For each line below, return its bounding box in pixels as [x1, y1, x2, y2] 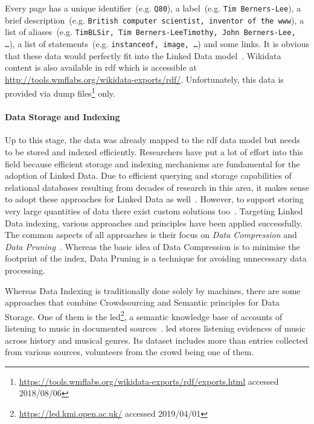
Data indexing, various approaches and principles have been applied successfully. [5, 216, 303, 229]
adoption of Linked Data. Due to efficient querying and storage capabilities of [5, 169, 292, 182]
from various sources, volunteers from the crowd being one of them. [5, 345, 254, 358]
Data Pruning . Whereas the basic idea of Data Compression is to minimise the [5, 240, 300, 252]
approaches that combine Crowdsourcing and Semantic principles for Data [5, 296, 280, 309]
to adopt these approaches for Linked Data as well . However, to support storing [5, 193, 304, 205]
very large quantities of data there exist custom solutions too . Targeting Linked [5, 205, 303, 217]
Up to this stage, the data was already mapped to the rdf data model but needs [5, 133, 300, 146]
